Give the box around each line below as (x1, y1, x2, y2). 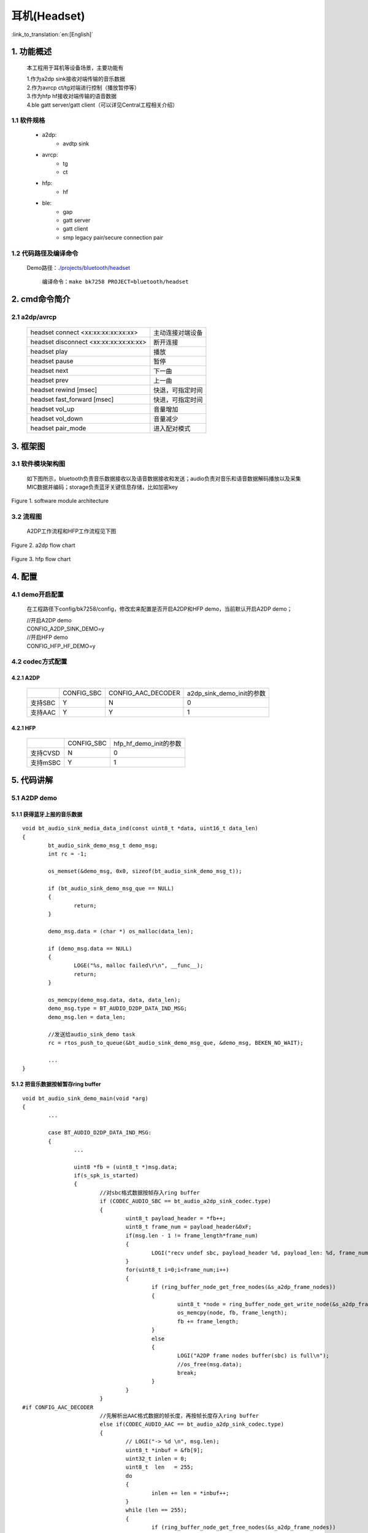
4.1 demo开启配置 (11, 590, 64, 598)
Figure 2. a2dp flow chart (11, 541, 75, 549)
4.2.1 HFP (11, 724, 36, 732)
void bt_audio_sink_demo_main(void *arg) (22, 1095, 148, 1102)
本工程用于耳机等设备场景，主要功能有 (26, 64, 124, 71)
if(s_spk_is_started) (74, 1172, 139, 1179)
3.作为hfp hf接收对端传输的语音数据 (26, 93, 117, 100)
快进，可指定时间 (153, 396, 203, 404)
